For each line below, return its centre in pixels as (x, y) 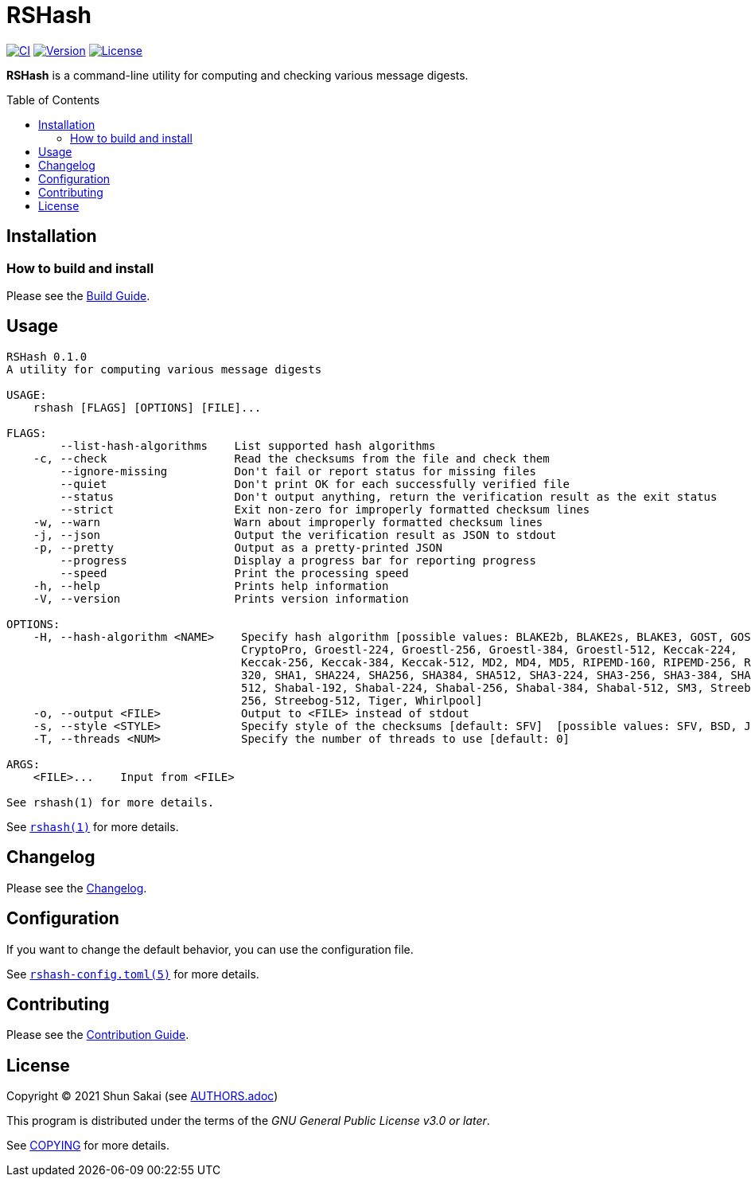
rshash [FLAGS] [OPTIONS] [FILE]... (147, 407)
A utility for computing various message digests (164, 369)
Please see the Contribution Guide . (98, 1035)
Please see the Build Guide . (78, 295)
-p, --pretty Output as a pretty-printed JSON (237, 547)
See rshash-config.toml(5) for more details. (133, 974)
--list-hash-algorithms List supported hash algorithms (248, 445)
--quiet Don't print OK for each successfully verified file (315, 484)
